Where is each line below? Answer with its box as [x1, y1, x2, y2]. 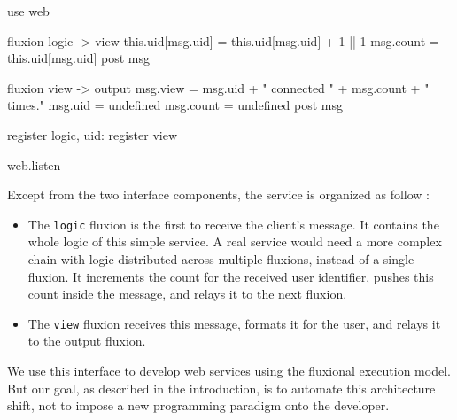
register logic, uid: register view [7, 125, 178, 144]
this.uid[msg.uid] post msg [7, 49, 150, 67]
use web [7, 2, 50, 19]
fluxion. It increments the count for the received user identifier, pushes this [27, 267, 434, 285]
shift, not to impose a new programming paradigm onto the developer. [7, 396, 390, 415]
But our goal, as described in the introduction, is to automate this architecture [7, 378, 436, 397]
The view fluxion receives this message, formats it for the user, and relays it [27, 314, 441, 332]
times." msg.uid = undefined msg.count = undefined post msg [7, 96, 343, 114]
